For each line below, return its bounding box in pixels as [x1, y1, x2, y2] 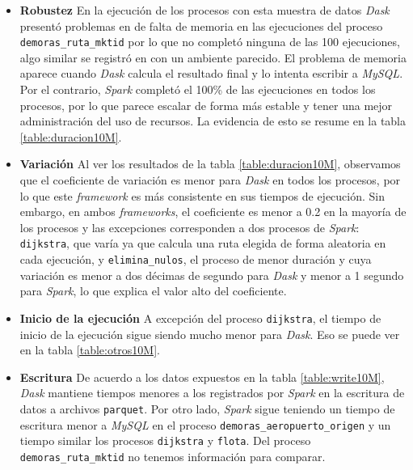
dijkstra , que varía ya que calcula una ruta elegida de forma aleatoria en [19, 235, 386, 252]
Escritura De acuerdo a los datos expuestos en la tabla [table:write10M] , [19, 368, 385, 385]
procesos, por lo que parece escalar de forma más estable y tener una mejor [19, 96, 393, 113]
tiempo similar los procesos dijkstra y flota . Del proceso [19, 432, 311, 449]
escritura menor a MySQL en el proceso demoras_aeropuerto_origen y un [19, 416, 391, 433]
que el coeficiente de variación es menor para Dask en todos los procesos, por [19, 171, 401, 188]
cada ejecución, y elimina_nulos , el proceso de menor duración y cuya [19, 251, 372, 268]
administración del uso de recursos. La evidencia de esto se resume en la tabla [19, 112, 407, 129]
